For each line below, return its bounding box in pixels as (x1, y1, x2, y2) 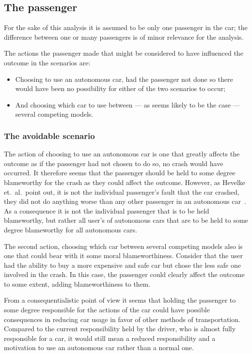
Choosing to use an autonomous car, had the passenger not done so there (15, 74, 233, 84)
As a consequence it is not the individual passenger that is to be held (4, 205, 209, 215)
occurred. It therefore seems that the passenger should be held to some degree (4, 168, 236, 178)
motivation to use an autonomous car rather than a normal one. (4, 342, 194, 353)
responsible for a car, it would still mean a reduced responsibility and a (4, 333, 216, 343)
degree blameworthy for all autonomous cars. (4, 224, 137, 234)
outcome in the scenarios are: (4, 57, 91, 67)
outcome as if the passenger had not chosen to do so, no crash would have (4, 158, 223, 168)
